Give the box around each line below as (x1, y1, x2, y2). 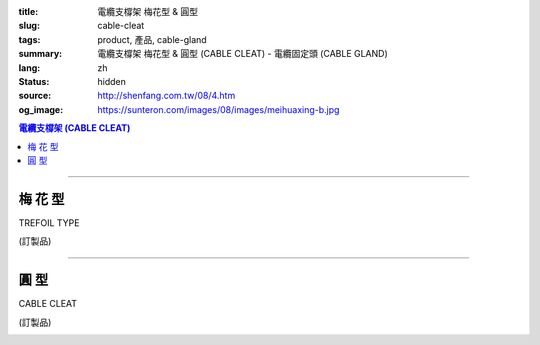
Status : (18, 75, 50, 87)
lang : (18, 61, 41, 74)
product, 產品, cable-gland (97, 33, 207, 45)
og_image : (18, 103, 64, 115)
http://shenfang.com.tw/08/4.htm (97, 90, 236, 102)
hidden (97, 75, 127, 87)
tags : (18, 33, 41, 45)
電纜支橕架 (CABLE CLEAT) (18, 122, 131, 134)
